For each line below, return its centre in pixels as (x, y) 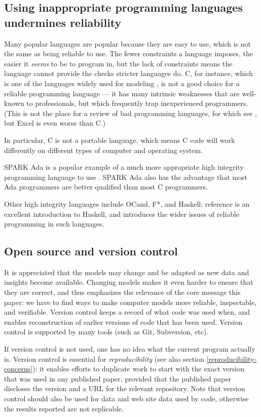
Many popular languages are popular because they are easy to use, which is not (128, 43)
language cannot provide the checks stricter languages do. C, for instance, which (128, 73)
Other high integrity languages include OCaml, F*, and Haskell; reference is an (127, 203)
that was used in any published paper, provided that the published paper (118, 378)
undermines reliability (63, 22)
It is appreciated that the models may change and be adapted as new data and (127, 272)
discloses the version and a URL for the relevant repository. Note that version (125, 388)
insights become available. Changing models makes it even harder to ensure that (129, 282)
